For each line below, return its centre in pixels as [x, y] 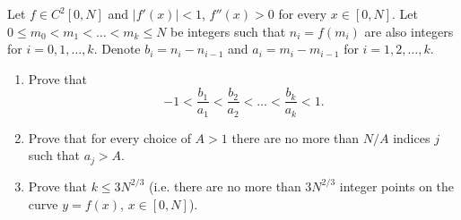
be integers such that [228, 31]
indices [412, 137]
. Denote [117, 49]
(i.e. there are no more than [225, 186]
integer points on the [397, 186]
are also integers [409, 31]
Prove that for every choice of [109, 137]
